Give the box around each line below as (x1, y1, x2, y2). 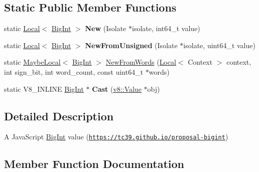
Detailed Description (4, 108, 114, 123)
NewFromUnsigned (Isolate (85, 40, 178, 50)
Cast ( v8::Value (92, 83, 142, 94)
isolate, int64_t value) (132, 23, 200, 34)
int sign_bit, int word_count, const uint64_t (4, 66, 144, 77)
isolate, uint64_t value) (183, 40, 255, 50)
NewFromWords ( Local (105, 57, 176, 67)
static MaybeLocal (4, 57, 61, 67)
